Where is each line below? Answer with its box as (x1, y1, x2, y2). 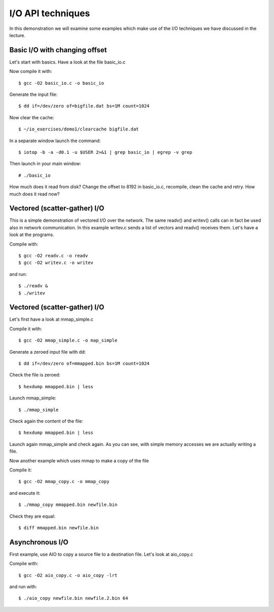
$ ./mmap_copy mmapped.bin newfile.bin (18, 502, 118, 507)
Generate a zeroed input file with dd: (9, 349, 86, 355)
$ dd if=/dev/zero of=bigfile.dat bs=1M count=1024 (18, 103, 150, 109)
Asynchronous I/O (9, 538, 68, 547)
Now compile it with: (9, 69, 52, 75)
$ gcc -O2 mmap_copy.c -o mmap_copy (18, 479, 110, 485)
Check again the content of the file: (9, 418, 83, 424)
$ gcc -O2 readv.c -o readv (18, 253, 88, 258)
